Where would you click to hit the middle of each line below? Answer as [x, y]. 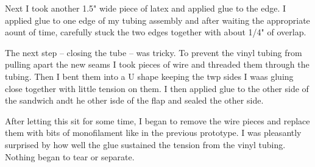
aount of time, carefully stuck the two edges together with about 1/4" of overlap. [156, 32]
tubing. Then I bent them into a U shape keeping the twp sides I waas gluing [149, 76]
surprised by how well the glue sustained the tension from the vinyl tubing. [145, 144]
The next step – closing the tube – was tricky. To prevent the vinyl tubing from [154, 52]
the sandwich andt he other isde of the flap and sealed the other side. [134, 100]
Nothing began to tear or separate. [70, 156]
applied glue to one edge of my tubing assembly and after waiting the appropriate [157, 20]
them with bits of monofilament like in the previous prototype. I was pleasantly [153, 133]
